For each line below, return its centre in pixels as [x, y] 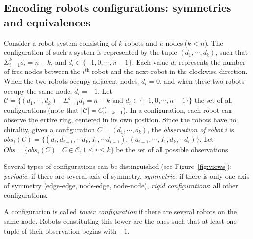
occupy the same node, [38, 90]
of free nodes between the [42, 71]
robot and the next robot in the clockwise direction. [170, 71]
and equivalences [47, 22]
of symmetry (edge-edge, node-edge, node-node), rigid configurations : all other [121, 185]
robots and [141, 42]
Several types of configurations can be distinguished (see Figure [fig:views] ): [118, 166]
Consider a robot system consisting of [60, 42]
